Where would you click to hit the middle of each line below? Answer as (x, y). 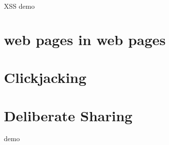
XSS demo (19, 6)
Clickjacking (45, 77)
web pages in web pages (85, 39)
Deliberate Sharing (68, 115)
